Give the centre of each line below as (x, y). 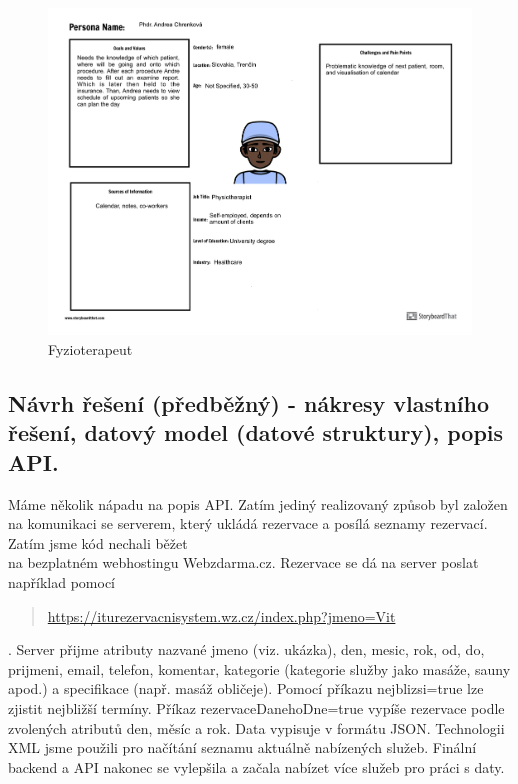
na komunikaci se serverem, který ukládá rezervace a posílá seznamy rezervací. (248, 523)
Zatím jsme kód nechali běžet (98, 542)
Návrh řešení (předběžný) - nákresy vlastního (249, 403)
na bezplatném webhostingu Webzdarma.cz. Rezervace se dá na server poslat (243, 562)
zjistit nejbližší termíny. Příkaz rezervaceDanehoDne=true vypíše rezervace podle (256, 707)
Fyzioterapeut (90, 349)
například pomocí (62, 581)
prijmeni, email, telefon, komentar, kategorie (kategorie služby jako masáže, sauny (259, 668)
